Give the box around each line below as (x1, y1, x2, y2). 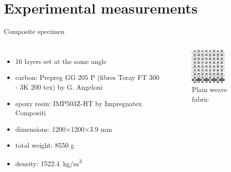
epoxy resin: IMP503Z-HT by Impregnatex (15, 98, 142, 108)
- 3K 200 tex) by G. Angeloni (15, 81, 103, 92)
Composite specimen (4, 26, 65, 36)
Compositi (15, 108, 46, 118)
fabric (192, 94, 209, 104)
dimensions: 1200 (15, 124, 66, 134)
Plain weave (192, 84, 227, 94)
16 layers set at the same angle (15, 56, 107, 66)
